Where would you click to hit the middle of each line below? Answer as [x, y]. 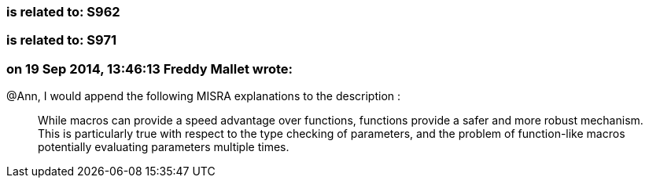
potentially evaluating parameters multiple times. [164, 147]
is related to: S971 [61, 40]
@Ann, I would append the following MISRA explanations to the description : [204, 96]
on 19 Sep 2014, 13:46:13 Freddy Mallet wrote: [150, 69]
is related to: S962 [63, 12]
